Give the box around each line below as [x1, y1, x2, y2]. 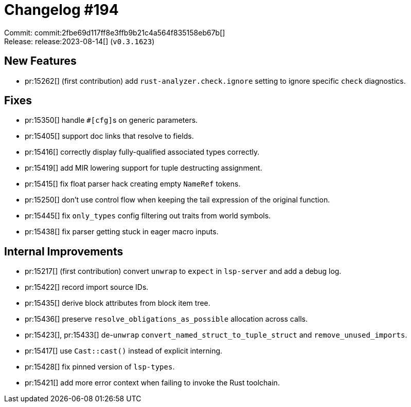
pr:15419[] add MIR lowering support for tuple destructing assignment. [25, 163, 262, 173]
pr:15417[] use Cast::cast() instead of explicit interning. [25, 346, 223, 356]
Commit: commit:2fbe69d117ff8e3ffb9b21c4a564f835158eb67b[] [4, 28, 225, 37]
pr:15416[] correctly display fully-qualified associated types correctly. [25, 147, 260, 157]
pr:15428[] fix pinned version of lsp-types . [25, 362, 175, 372]
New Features [4, 54, 77, 68]
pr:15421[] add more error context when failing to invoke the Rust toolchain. [25, 378, 280, 387]
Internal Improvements [4, 245, 123, 258]
